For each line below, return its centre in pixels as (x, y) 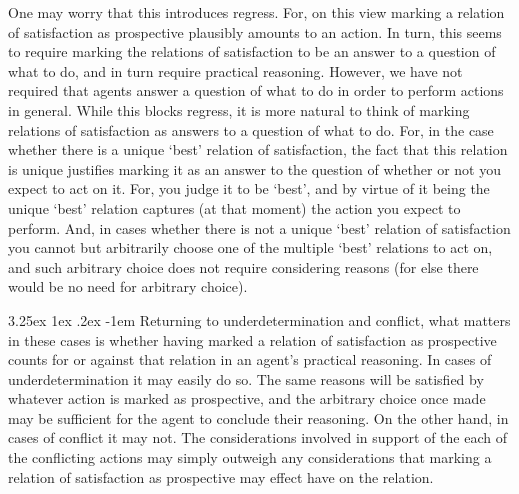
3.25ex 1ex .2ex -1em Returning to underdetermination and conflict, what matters (259, 319)
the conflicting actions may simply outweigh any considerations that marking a (250, 457)
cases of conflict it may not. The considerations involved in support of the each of (257, 437)
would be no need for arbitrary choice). (128, 286)
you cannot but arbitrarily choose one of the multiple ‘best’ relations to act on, (250, 247)
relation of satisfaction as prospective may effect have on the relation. (221, 476)
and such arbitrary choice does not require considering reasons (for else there (243, 266)
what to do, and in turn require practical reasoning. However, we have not (235, 70)
